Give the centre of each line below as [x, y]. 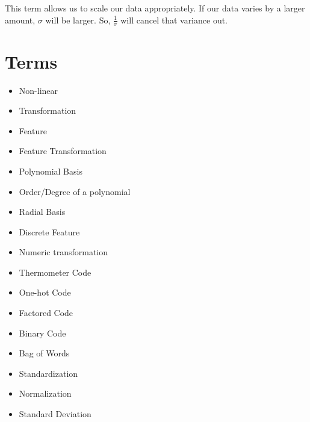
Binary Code [42, 333]
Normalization [45, 393]
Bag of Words [44, 353]
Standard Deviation [55, 414]
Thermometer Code [55, 272]
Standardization [48, 373]
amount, [20, 20]
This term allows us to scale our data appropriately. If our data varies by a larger [155, 8]
